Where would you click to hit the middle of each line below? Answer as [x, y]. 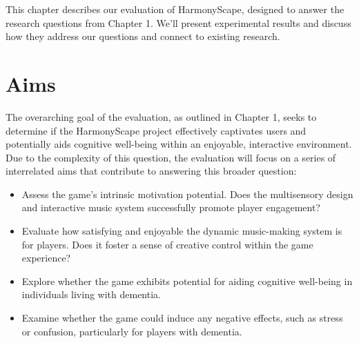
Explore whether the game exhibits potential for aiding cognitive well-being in [187, 281]
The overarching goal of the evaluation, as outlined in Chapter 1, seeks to [161, 116]
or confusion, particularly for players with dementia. [132, 331]
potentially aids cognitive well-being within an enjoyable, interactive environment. [179, 144]
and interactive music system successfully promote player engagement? [171, 207]
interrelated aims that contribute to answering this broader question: [151, 171]
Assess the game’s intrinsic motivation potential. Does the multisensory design [187, 194]
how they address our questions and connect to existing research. [143, 36]
